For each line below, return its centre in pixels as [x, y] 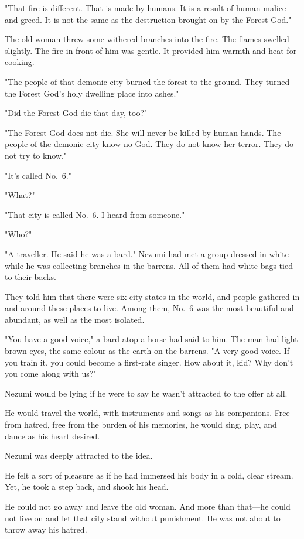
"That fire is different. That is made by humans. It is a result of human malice [146, 8]
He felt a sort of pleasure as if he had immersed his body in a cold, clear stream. [149, 475]
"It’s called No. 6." [38, 175]
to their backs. [31, 277]
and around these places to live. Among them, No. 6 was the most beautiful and [149, 308]
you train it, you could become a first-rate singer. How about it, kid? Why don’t [149, 362]
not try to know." [36, 155]
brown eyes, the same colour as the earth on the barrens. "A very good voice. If [147, 351]
